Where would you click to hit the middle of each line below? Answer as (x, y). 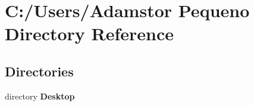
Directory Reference (90, 33)
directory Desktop (40, 96)
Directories (39, 71)
